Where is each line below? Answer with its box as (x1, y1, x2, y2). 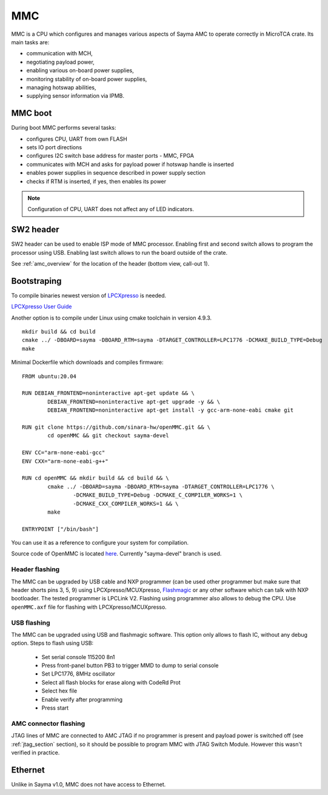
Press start (41, 704, 69, 712)
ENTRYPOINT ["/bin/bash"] (22, 525, 99, 532)
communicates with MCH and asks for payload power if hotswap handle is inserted (26, 161, 234, 168)
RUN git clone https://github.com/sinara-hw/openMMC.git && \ (22, 423, 211, 431)
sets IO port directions (26, 143, 82, 151)
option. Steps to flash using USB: (11, 640, 94, 647)
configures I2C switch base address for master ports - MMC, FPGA (26, 152, 194, 159)
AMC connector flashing (11, 719, 85, 728)
